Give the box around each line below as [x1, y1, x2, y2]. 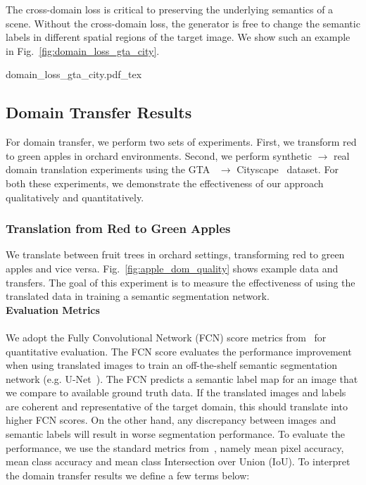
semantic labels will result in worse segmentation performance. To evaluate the [6, 427, 345, 441]
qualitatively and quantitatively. [6, 189, 144, 204]
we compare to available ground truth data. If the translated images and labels [6, 385, 346, 400]
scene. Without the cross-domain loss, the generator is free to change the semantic [6, 15, 360, 30]
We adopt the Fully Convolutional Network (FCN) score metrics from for [6, 329, 327, 344]
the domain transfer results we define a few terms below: [6, 467, 250, 482]
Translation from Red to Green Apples [6, 220, 231, 237]
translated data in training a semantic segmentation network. [6, 289, 270, 303]
